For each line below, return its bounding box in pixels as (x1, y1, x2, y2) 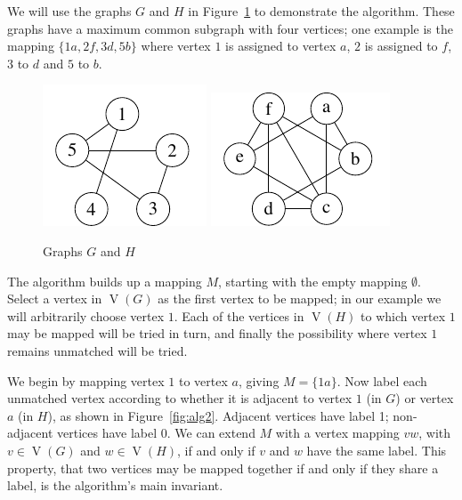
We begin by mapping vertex (7, 371, 165, 390)
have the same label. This (306, 440, 447, 459)
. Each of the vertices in (174, 306, 304, 325)
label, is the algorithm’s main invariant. (7, 476, 223, 495)
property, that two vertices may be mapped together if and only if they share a (7, 458, 439, 477)
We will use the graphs (7, 2, 132, 20)
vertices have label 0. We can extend (56, 423, 255, 442)
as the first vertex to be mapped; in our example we (158, 289, 442, 308)
